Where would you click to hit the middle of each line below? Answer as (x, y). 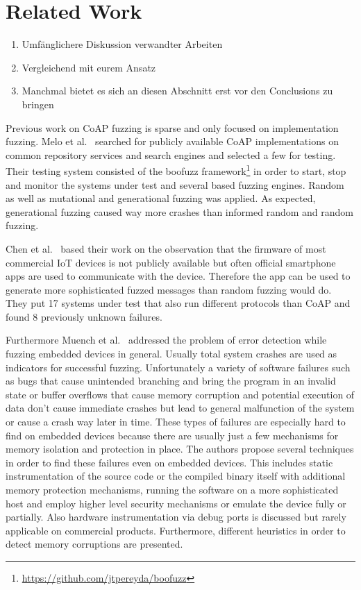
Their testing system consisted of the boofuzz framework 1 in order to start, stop (176, 170)
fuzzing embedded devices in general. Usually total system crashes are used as (171, 354)
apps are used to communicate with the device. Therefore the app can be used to (178, 276)
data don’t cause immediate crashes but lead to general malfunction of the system (180, 408)
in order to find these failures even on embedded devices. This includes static (169, 462)
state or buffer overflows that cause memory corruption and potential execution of (180, 394)
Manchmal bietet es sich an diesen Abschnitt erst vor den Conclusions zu (177, 91)
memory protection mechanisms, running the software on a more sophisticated (172, 489)
